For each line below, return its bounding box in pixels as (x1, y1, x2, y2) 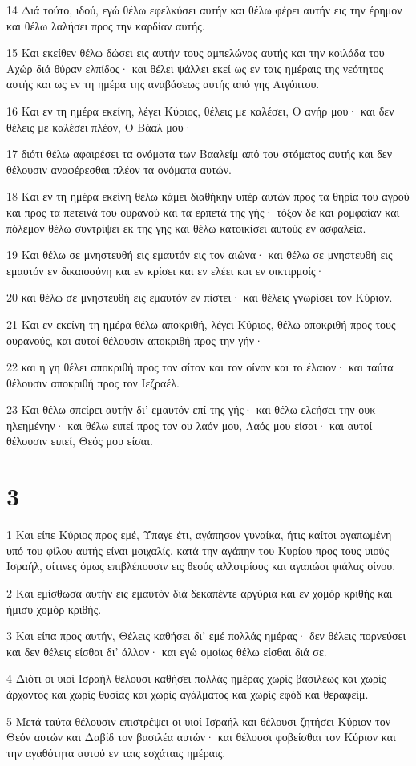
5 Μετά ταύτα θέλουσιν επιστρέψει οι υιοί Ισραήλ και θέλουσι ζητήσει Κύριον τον (6, 712, 391, 729)
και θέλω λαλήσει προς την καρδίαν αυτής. (6, 17, 205, 34)
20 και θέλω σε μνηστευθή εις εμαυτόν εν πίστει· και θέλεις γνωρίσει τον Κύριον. (6, 289, 393, 306)
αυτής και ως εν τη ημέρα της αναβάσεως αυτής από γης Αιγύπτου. (6, 75, 320, 92)
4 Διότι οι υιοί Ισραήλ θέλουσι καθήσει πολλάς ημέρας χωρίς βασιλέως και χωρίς (6, 670, 386, 687)
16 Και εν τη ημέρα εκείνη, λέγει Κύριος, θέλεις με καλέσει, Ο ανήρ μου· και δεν (6, 102, 394, 119)
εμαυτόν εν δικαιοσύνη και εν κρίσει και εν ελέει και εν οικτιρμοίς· (6, 261, 325, 278)
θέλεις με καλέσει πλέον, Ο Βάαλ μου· (6, 118, 192, 135)
